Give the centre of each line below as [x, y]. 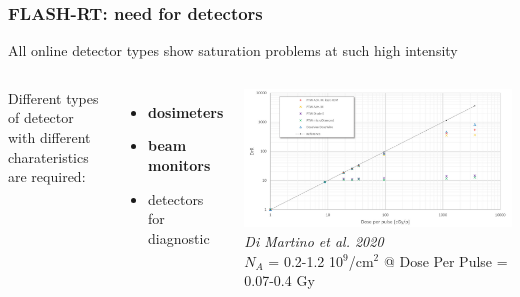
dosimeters [186, 111]
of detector [41, 117]
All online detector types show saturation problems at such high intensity [233, 50]
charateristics [48, 156]
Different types [53, 97]
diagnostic [179, 237]
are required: [47, 176]
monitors [179, 165]
